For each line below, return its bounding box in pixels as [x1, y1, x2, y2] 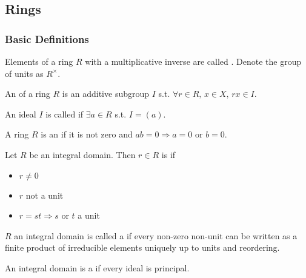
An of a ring [5, 87, 50, 100]
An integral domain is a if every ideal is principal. [5, 261, 190, 274]
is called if [45, 107, 84, 120]
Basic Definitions [5, 31, 89, 46]
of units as [5, 67, 44, 79]
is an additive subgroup [62, 87, 150, 100]
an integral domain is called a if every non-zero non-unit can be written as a [14, 229, 298, 242]
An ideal [5, 107, 36, 120]
